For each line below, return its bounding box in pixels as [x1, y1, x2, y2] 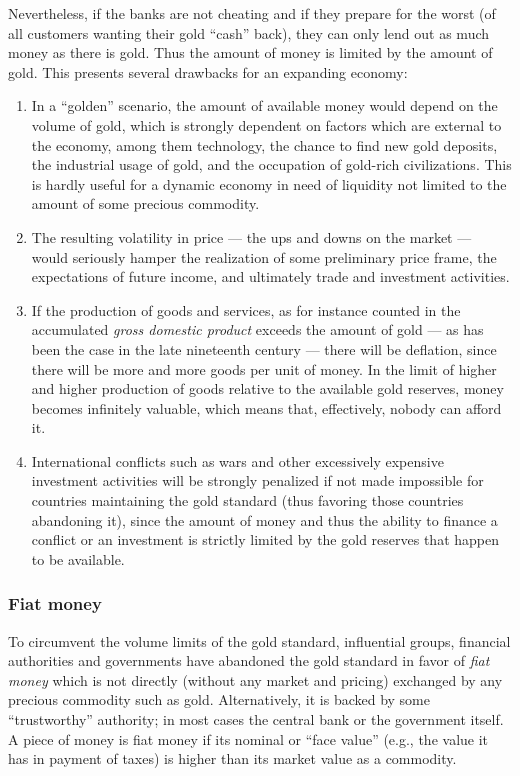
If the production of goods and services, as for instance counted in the [31, 299, 461, 320]
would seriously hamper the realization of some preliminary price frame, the [31, 246, 497, 267]
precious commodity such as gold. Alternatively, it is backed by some [8, 689, 430, 710]
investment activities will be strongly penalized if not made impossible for [31, 470, 484, 491]
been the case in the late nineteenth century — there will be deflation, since [31, 338, 497, 359]
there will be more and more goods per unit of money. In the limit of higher [31, 358, 497, 379]
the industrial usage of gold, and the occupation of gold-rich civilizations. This [31, 154, 512, 175]
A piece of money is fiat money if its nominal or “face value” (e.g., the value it [8, 728, 489, 749]
